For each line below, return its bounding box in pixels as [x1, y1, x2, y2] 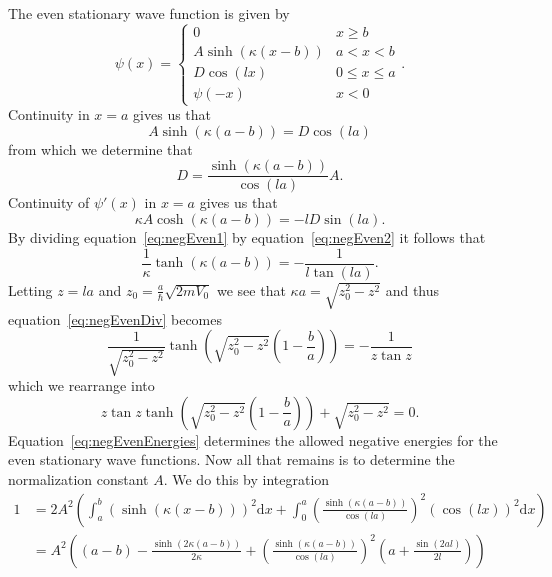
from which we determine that [8, 138, 193, 159]
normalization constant [8, 469, 149, 490]
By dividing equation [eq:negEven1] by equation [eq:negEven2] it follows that [8, 227, 486, 248]
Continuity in [8, 104, 90, 125]
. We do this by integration [163, 469, 330, 490]
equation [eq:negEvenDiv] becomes [8, 308, 222, 329]
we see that [216, 279, 286, 300]
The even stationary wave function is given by [8, 3, 290, 23]
